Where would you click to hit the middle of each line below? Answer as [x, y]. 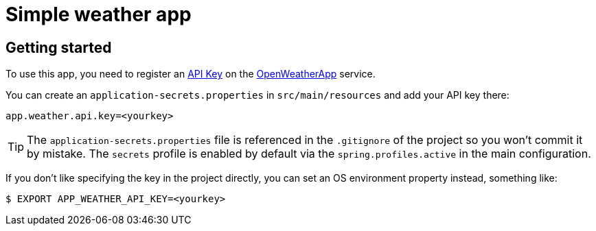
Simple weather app [99, 14]
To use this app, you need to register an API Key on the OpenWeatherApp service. [191, 74]
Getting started [59, 47]
